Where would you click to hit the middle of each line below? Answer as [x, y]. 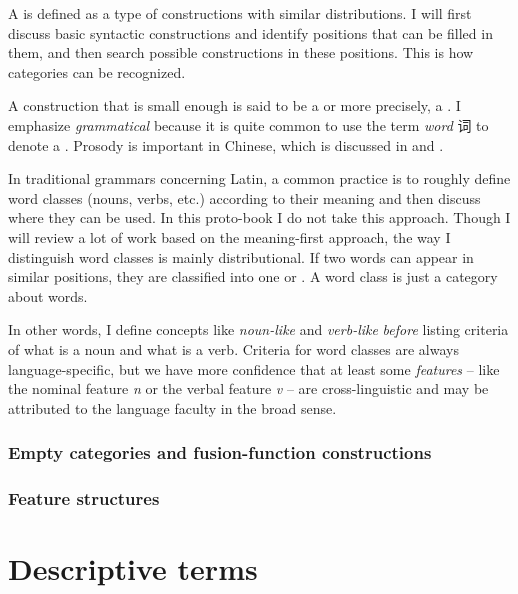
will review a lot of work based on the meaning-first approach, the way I [229, 236]
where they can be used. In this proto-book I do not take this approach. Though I [259, 217]
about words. [48, 295]
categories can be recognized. [97, 71]
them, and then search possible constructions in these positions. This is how [241, 52]
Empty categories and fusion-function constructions [220, 452]
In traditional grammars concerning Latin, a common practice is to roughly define [259, 178]
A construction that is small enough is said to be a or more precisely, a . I [234, 105]
